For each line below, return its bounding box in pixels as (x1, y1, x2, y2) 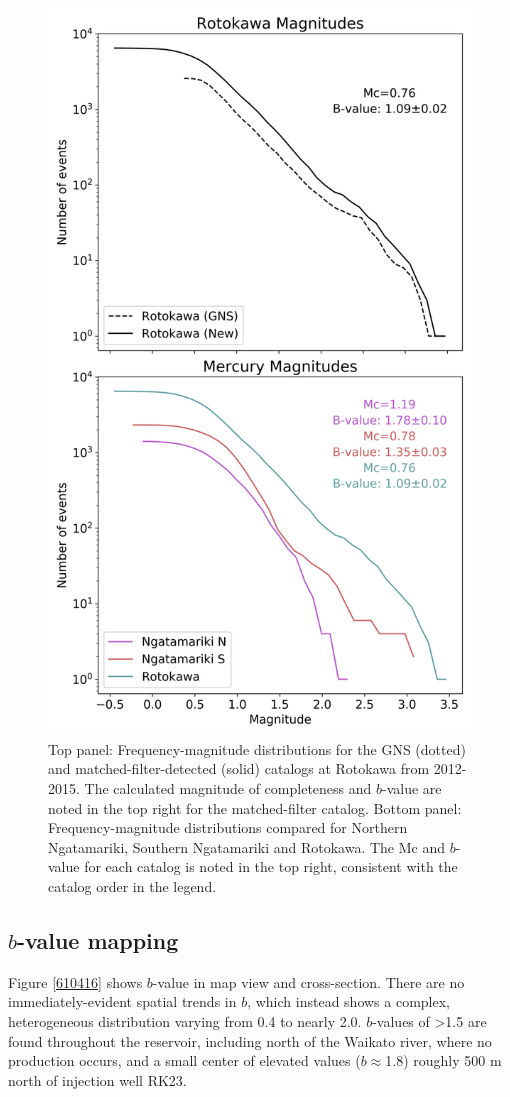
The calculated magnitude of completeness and (84, 778, 372, 799)
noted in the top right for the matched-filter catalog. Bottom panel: (48, 797, 462, 818)
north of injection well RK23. (8, 1069, 187, 1090)
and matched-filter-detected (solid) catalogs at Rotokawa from (48, 758, 430, 779)
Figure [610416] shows (8, 971, 143, 992)
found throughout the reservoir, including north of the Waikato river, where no (8, 1030, 492, 1051)
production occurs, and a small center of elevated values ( (8, 1050, 361, 1071)
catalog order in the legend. (48, 876, 217, 896)
